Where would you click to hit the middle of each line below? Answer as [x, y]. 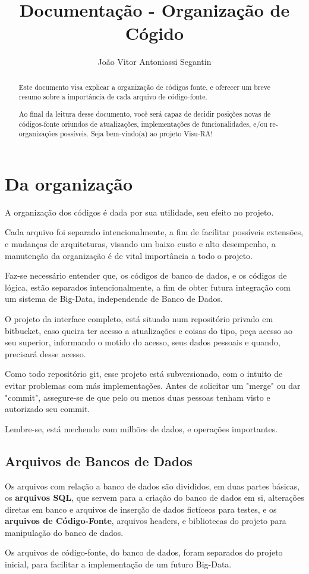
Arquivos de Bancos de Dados [99, 461]
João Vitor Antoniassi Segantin [154, 62]
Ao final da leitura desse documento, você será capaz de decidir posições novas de [145, 113]
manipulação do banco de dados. [64, 532]
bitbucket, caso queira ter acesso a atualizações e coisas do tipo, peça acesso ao [149, 330]
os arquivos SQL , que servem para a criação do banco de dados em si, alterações [154, 497]
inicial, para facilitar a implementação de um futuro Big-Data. [118, 564]
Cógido [154, 33]
